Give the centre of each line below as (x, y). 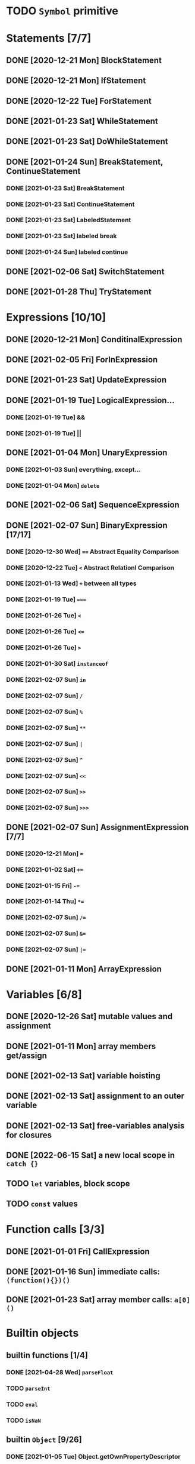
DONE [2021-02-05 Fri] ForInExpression (82, 360)
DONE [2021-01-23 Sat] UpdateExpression (87, 380)
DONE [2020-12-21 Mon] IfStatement (76, 81)
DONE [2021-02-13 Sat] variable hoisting (83, 1076)
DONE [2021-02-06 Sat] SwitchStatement (85, 271)
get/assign (27, 1055)
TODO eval (22, 1404)
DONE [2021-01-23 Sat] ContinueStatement (70, 204)
